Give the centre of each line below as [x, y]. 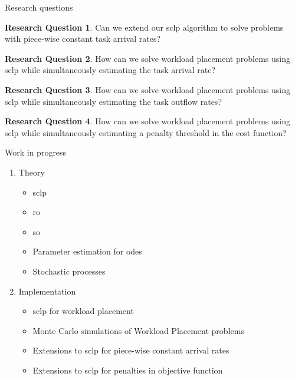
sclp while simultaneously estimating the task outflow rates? [113, 101]
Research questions [39, 7]
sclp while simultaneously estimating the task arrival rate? [110, 70]
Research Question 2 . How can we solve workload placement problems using [147, 58]
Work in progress [36, 152]
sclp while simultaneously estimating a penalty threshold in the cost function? [146, 132]
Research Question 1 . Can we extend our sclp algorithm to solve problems [144, 27]
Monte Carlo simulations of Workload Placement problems [138, 330]
